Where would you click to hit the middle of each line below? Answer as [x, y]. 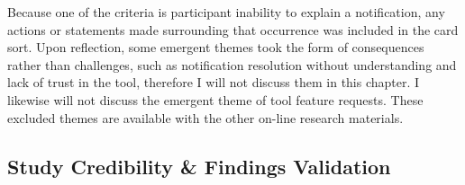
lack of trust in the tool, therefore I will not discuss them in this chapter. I [214, 82]
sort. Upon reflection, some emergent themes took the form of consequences [216, 47]
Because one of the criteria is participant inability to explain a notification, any [226, 12]
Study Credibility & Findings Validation [199, 166]
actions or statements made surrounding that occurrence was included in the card [233, 29]
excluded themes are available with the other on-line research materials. [205, 117]
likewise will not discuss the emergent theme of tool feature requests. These [215, 99]
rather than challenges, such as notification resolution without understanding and [232, 64]
